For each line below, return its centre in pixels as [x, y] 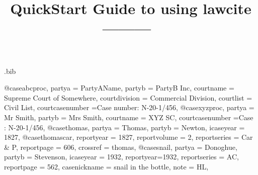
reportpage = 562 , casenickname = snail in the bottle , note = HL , [106, 166]
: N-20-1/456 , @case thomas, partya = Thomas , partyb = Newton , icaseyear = [124, 127]
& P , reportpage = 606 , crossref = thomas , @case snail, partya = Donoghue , [121, 147]
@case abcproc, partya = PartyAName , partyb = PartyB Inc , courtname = [119, 88]
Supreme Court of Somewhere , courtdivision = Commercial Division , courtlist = [128, 97]
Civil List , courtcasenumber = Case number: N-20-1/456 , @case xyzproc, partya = [129, 107]
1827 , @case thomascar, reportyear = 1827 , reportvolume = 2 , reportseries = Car [128, 137]
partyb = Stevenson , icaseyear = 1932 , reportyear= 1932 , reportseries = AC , [121, 157]
